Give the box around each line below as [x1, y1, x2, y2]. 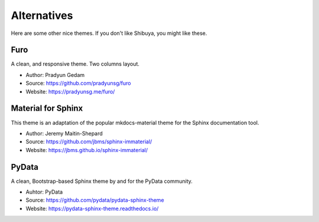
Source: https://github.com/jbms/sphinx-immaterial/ [25, 138, 152, 145]
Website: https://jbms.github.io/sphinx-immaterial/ [25, 146, 148, 153]
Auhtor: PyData [25, 188, 63, 195]
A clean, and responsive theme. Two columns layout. [11, 60, 140, 67]
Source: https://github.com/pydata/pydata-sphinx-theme [25, 197, 165, 204]
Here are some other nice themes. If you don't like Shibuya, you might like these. [11, 30, 207, 37]
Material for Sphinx [11, 104, 83, 114]
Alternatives [11, 9, 73, 22]
